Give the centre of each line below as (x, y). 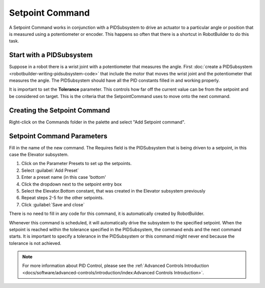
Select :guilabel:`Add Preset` (50, 170)
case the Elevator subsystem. (39, 155)
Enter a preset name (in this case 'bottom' (64, 177)
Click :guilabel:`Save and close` (53, 204)
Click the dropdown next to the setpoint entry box (72, 184)
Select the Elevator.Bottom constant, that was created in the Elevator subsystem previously (113, 191)
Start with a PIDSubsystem (51, 55)
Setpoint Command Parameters (58, 136)
